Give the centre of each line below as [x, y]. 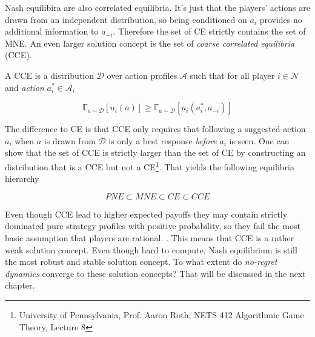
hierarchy [22, 179]
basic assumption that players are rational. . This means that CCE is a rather [150, 237]
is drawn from [70, 140]
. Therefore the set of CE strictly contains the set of [209, 31]
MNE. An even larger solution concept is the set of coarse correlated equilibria [150, 43]
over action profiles [142, 75]
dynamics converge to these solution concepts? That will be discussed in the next [155, 273]
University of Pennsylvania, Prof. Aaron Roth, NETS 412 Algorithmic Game [161, 314]
